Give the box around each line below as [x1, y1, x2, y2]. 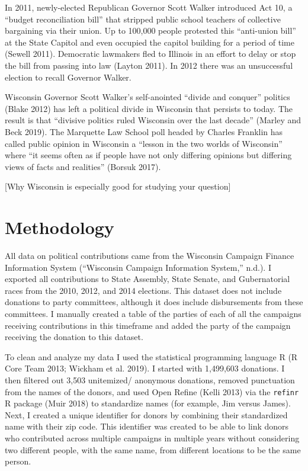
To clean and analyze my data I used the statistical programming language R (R [5, 350, 298, 363]
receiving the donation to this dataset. [5, 331, 143, 343]
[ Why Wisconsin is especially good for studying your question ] [5, 180, 231, 193]
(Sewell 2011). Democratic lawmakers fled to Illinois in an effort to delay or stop [5, 47, 296, 60]
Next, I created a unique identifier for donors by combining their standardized [5, 408, 288, 421]
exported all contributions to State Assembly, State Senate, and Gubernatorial [5, 273, 290, 285]
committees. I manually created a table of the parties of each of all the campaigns [5, 307, 301, 319]
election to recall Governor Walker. [5, 71, 131, 83]
